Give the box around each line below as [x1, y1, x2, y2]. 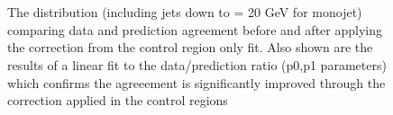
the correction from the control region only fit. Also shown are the [7, 38, 373, 57]
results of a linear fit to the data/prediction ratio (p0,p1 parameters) [7, 55, 387, 74]
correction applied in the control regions [7, 91, 228, 110]
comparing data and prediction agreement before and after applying [7, 20, 382, 39]
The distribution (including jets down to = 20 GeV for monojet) [7, 3, 362, 22]
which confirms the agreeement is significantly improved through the [7, 73, 386, 92]
